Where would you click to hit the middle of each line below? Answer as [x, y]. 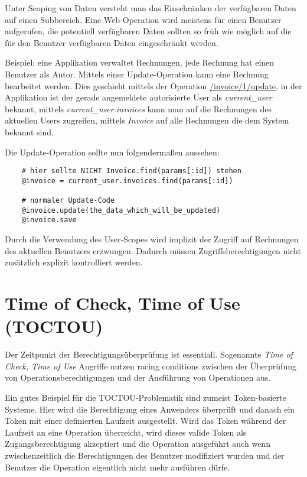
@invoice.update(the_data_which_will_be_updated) [121, 210]
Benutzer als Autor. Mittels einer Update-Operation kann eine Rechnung [137, 74]
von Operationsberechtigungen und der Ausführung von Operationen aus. [138, 377]
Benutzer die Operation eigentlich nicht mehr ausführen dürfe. [117, 467]
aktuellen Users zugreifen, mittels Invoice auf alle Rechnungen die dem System [147, 120]
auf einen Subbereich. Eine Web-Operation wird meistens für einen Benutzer [143, 19]
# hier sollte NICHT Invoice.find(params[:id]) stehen [131, 171]
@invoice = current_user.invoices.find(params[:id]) [127, 181]
